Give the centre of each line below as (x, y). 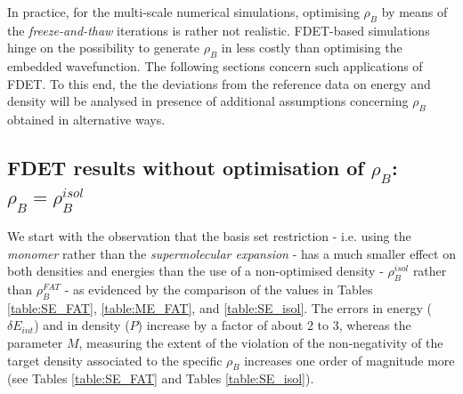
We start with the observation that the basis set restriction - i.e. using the (209, 235)
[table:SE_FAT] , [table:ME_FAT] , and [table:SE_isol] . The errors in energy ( (220, 307)
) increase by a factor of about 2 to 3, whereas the (274, 325)
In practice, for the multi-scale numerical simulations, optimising (183, 12)
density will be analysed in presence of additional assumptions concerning (208, 101)
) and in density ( (82, 325)
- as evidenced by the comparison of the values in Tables (219, 289)
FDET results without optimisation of (186, 168)
